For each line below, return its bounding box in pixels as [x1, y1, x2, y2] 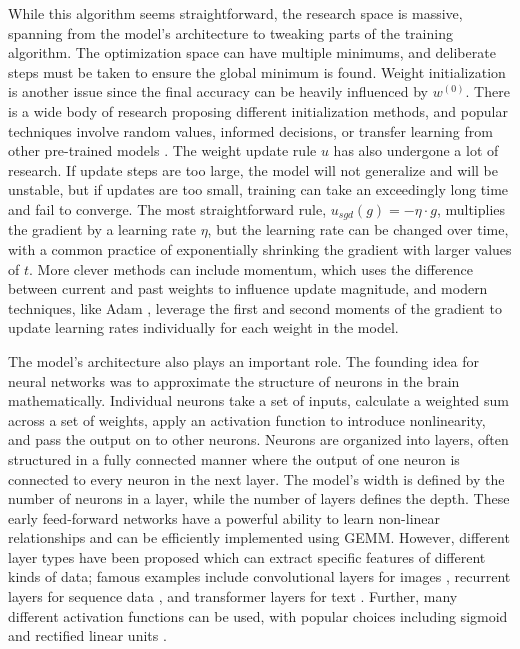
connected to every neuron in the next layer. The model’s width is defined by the [8, 468, 505, 489]
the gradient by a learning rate [8, 219, 196, 240]
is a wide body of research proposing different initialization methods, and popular [8, 100, 508, 121]
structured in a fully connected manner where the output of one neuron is [8, 448, 460, 469]
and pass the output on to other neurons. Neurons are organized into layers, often [8, 429, 509, 450]
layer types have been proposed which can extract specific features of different [8, 546, 486, 567]
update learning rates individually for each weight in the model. [8, 317, 399, 338]
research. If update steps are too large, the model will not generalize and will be [8, 159, 499, 180]
